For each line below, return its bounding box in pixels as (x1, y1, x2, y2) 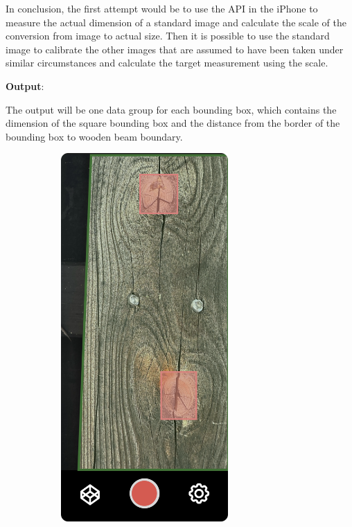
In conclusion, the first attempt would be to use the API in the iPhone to (6, 1, 318, 15)
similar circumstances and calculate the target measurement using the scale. (6, 55, 328, 70)
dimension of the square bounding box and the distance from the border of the (6, 116, 340, 130)
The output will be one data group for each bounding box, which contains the (6, 102, 337, 116)
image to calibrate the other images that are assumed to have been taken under (6, 42, 344, 56)
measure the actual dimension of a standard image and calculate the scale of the (6, 15, 346, 29)
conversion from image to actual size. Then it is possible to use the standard (6, 28, 330, 43)
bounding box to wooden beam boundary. (6, 129, 183, 143)
